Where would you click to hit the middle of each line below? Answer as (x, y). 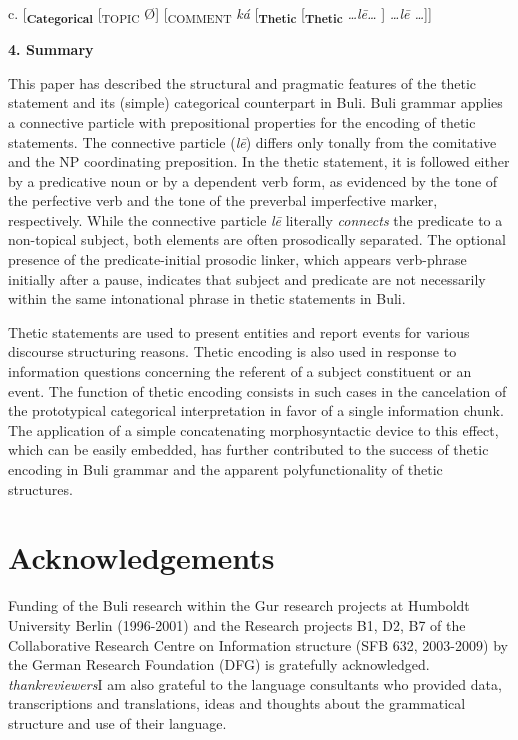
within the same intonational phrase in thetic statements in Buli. (207, 298)
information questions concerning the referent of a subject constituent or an (240, 371)
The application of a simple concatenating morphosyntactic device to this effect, (253, 429)
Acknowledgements (141, 557)
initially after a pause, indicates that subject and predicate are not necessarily (247, 278)
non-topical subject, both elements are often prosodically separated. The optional (257, 239)
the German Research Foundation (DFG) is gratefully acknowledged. (219, 664)
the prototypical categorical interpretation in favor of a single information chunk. (256, 410)
